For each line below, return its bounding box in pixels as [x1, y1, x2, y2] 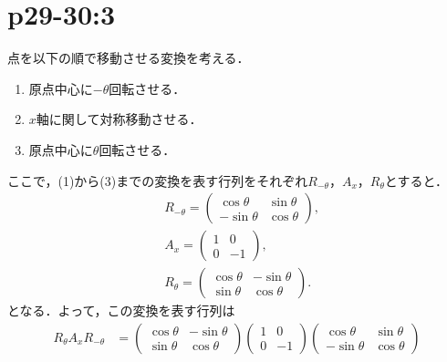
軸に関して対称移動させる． [36, 109, 203, 129]
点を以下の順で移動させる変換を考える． [7, 48, 250, 67]
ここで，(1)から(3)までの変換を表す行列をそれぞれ [7, 171, 308, 190]
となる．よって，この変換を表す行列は [7, 301, 235, 320]
